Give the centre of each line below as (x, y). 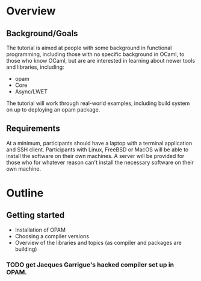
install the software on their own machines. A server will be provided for (95, 156)
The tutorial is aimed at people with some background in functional (89, 48)
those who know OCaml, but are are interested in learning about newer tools (101, 61)
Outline (25, 193)
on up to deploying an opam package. (53, 109)
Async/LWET (31, 91)
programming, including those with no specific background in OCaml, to (95, 54)
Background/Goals (42, 33)
